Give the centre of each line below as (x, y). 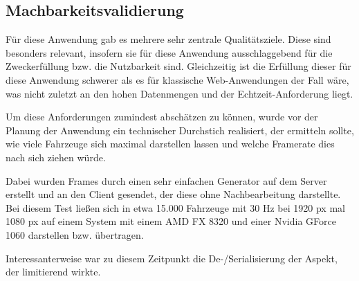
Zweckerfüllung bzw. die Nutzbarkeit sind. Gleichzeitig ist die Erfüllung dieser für (178, 66)
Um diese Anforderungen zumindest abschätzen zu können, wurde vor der (162, 117)
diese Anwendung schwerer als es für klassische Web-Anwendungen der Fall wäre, (177, 79)
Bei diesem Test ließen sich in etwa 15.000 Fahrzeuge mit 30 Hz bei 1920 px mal (175, 207)
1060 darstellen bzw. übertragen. (75, 234)
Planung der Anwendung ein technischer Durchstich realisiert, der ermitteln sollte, (180, 130)
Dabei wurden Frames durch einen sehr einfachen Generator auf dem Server (166, 180)
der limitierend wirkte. (53, 272)
